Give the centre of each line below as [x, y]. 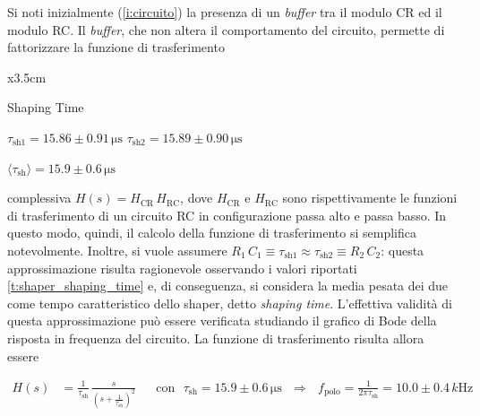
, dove [197, 198]
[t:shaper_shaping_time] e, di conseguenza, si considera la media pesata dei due [228, 286]
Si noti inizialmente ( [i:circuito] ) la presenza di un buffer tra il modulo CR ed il [225, 12]
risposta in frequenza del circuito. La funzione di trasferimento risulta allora [216, 338]
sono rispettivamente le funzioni [370, 198]
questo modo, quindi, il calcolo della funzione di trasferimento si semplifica [212, 233]
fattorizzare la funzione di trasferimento [116, 47]
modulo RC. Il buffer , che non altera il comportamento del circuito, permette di [226, 29]
